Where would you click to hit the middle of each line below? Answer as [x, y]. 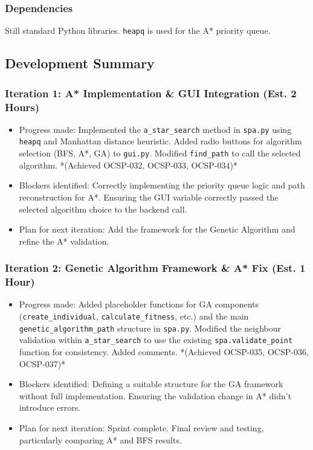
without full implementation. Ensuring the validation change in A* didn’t [155, 395]
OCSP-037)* [42, 363]
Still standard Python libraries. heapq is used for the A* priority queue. [138, 31]
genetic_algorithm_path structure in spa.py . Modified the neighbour [150, 328]
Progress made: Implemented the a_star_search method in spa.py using [155, 129]
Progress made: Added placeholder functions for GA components [139, 304]
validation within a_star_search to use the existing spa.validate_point [156, 340]
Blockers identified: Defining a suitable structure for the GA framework [151, 384]
